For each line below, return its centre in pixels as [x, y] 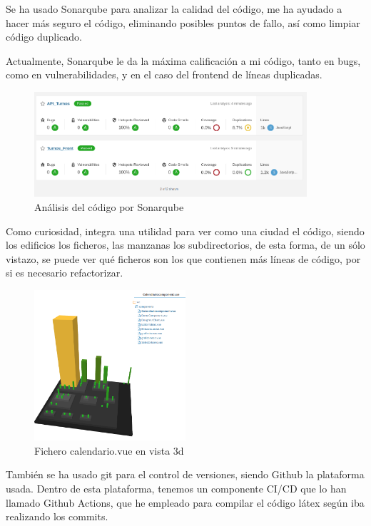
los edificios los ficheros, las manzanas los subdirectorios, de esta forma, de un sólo [185, 245]
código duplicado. [44, 37]
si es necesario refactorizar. [65, 273]
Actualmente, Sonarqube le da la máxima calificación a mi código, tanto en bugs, [183, 60]
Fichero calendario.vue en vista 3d [109, 450]
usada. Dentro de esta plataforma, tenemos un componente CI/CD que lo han [176, 488]
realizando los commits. [57, 516]
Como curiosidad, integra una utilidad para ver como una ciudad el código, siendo [185, 231]
